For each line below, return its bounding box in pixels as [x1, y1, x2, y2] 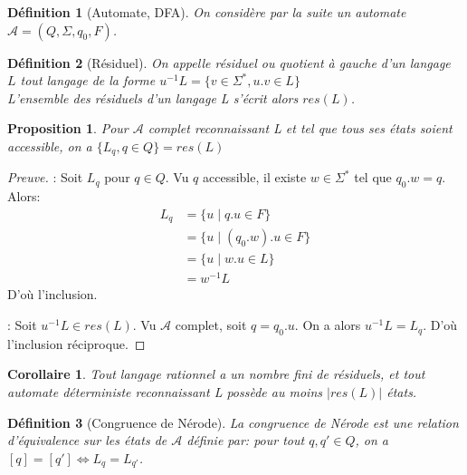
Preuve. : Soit [7, 168, 83, 187]
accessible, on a [7, 136, 92, 155]
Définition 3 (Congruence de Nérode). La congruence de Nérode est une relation [7, 412, 459, 431]
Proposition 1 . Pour [7, 119, 129, 138]
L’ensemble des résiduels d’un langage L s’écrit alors [7, 88, 299, 107]
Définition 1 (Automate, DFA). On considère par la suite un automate [7, 3, 406, 21]
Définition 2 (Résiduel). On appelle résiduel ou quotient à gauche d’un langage [7, 53, 451, 72]
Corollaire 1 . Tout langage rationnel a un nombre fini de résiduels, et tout [7, 364, 425, 383]
